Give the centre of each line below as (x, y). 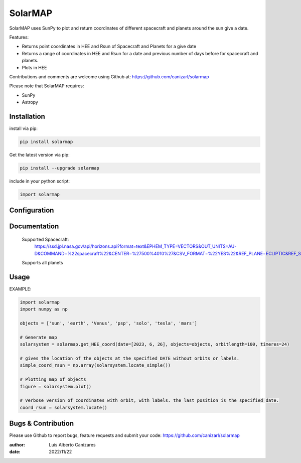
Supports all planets (42, 263)
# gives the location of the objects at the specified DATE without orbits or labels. (130, 358)
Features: (19, 37)
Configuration (32, 210)
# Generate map (38, 337)
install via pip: (23, 128)
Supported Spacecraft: (45, 239)
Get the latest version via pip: (39, 155)
